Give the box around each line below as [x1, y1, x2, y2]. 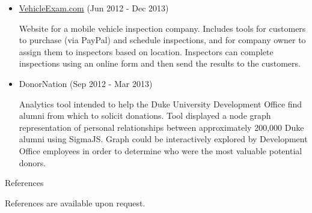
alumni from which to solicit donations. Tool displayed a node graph [19, 109, 271, 122]
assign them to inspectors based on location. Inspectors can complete [19, 45, 274, 58]
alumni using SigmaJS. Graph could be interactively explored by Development [19, 133, 308, 145]
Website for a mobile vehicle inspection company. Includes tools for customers [19, 22, 306, 34]
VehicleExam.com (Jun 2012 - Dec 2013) [19, 2, 169, 14]
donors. [19, 156, 46, 169]
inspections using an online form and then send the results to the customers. [19, 57, 301, 70]
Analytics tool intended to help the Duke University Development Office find [19, 97, 302, 110]
